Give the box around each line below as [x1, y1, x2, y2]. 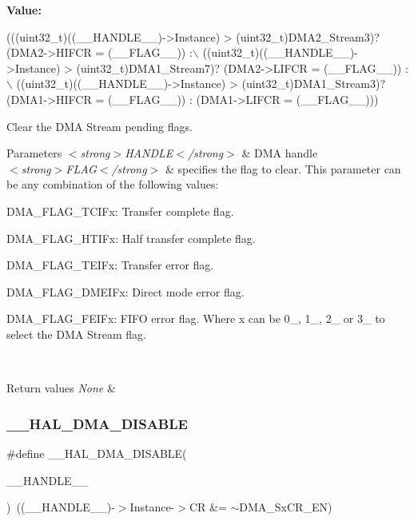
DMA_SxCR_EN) [239, 499, 332, 515]
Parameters [6, 145, 62, 161]
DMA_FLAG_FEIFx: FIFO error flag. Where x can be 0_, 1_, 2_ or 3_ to [6, 310, 385, 327]
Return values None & [6, 380, 116, 396]
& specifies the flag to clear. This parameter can [165, 160, 401, 177]
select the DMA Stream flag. [6, 325, 146, 342]
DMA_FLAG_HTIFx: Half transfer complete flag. [6, 229, 256, 246]
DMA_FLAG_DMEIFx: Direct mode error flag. [6, 283, 245, 300]
